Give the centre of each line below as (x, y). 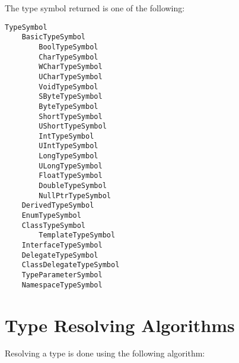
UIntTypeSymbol (68, 146)
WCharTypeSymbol (71, 67)
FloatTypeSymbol (71, 176)
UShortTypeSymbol (73, 126)
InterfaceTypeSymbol (62, 245)
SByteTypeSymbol (71, 97)
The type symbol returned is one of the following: (95, 8)
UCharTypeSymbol (71, 76)
